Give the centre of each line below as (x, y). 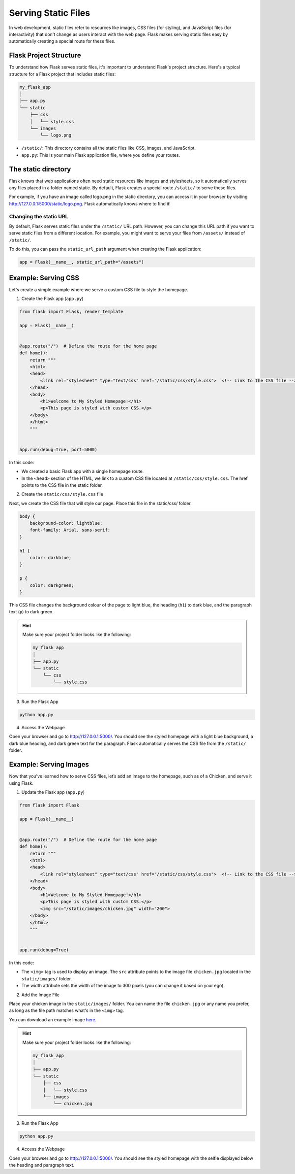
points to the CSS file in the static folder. (62, 485)
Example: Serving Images (49, 764)
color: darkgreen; (52, 585)
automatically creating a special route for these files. (62, 41)
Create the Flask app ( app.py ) (52, 299)
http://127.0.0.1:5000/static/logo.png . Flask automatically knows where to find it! (90, 203)
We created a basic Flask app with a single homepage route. (83, 471)
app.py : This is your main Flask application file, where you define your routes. (101, 155)
